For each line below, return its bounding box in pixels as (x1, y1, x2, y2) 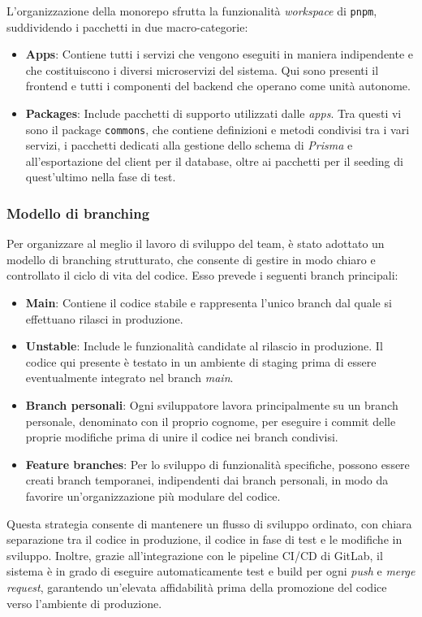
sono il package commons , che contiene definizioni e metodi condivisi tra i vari (25, 120, 410, 137)
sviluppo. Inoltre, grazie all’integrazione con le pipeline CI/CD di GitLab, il (6, 546, 383, 563)
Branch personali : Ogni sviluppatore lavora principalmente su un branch (25, 397, 398, 414)
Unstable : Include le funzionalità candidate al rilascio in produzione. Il (25, 337, 383, 354)
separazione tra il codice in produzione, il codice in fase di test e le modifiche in (6, 531, 403, 548)
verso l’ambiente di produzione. (6, 594, 162, 611)
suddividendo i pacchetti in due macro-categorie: (6, 18, 248, 35)
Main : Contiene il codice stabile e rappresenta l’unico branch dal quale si (25, 294, 392, 311)
